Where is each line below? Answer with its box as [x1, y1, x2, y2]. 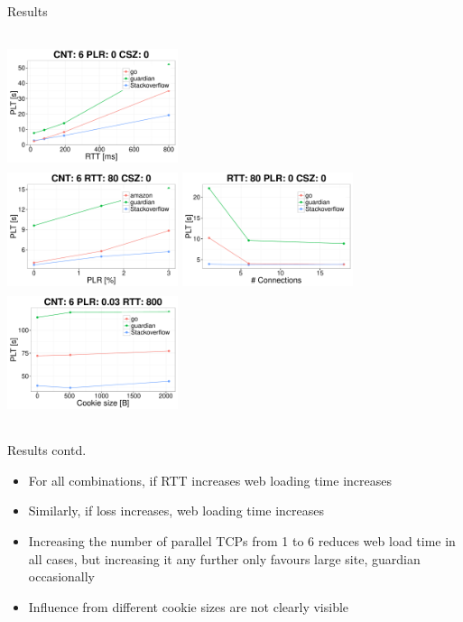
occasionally [28, 567, 95, 586]
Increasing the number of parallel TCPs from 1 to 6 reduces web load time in [28, 532, 456, 550]
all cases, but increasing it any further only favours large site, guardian [28, 549, 421, 568]
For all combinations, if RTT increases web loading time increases [28, 470, 392, 489]
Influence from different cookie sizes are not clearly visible [28, 597, 349, 616]
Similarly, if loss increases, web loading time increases [28, 501, 325, 520]
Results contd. [7, 441, 87, 460]
